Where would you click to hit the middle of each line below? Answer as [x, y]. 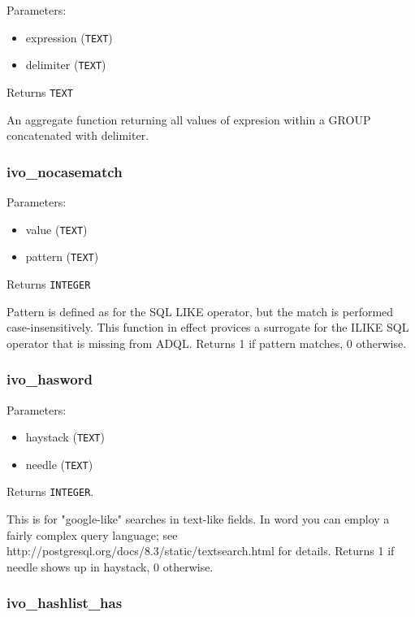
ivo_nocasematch [65, 171]
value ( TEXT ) [56, 229]
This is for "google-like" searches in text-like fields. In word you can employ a [198, 519]
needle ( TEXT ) [59, 464]
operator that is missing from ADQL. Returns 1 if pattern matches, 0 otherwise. [207, 343]
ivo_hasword [50, 379]
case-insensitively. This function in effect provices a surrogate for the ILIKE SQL [208, 327]
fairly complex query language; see [92, 534]
